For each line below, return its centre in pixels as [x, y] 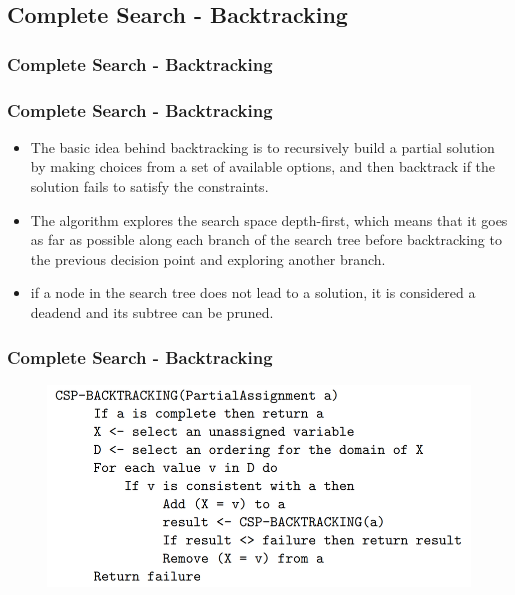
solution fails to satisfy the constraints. [149, 186]
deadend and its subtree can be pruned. [152, 312]
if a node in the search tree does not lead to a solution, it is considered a [253, 292]
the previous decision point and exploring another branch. [208, 258]
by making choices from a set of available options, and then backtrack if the [263, 166]
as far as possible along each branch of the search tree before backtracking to [266, 239]
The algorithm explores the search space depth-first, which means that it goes [269, 219]
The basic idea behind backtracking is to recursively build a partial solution [262, 146]
